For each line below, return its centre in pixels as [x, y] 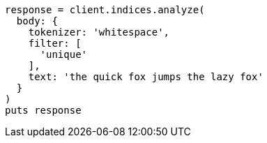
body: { [37, 21]
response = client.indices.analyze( [105, 10]
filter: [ [55, 43]
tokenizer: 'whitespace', [99, 32]
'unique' [64, 54]
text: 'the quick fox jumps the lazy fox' [146, 77]
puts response [43, 110]
